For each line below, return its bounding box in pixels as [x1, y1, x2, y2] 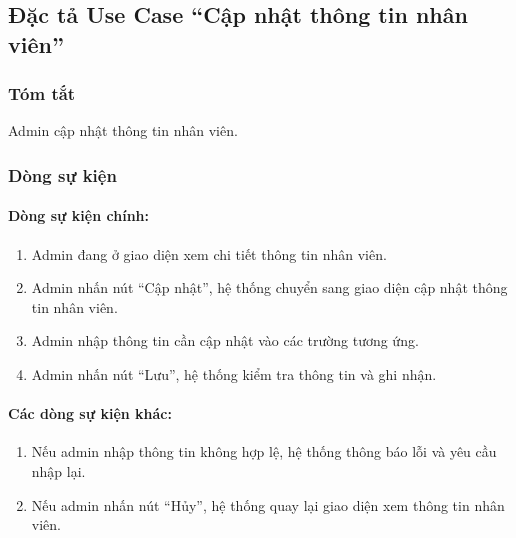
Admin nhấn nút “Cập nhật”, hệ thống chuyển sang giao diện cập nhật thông [31, 277, 508, 298]
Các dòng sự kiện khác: [8, 403, 172, 424]
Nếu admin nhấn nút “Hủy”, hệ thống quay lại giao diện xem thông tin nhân [31, 494, 505, 515]
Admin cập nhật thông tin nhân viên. [8, 120, 238, 141]
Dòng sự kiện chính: [8, 205, 149, 226]
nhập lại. [31, 460, 86, 481]
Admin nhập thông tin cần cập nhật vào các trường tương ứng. [31, 330, 419, 351]
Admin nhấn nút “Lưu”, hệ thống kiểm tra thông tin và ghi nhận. [31, 364, 437, 384]
